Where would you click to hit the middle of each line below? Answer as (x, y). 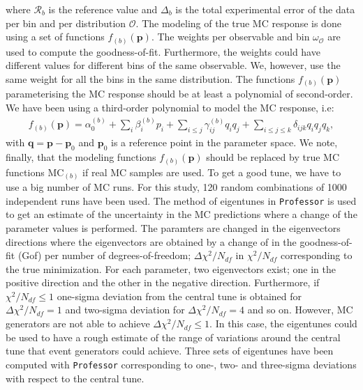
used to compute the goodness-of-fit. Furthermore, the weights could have (163, 51)
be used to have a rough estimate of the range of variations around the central (173, 337)
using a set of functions (55, 37)
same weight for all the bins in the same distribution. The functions (150, 78)
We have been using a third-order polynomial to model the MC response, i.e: (170, 107)
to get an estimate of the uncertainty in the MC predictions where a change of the (181, 214)
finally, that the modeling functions (81, 157)
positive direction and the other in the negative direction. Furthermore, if (163, 282)
